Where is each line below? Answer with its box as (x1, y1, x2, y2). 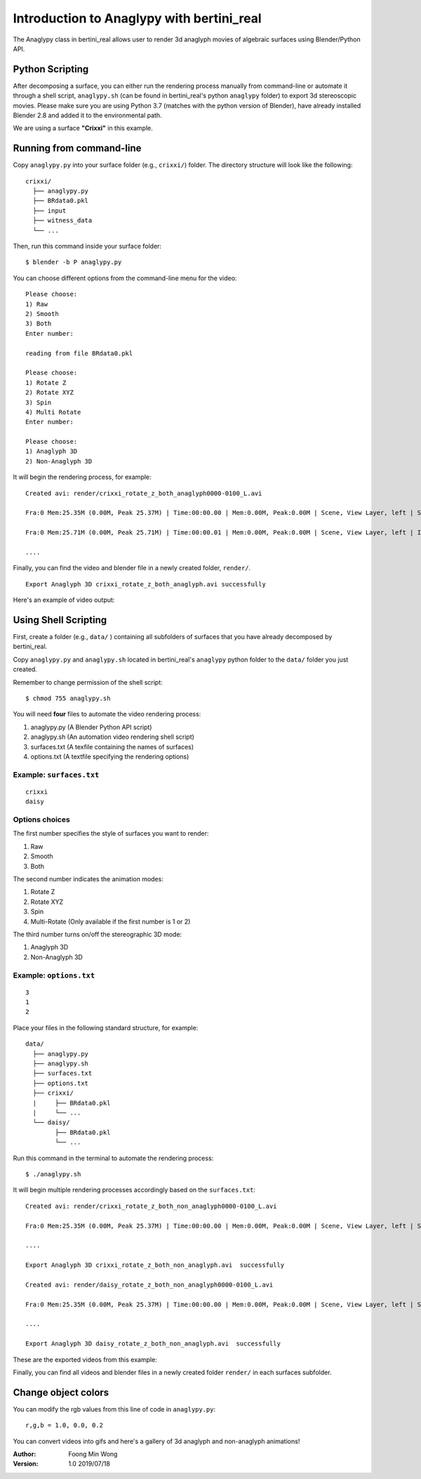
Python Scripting (13, 63, 89, 75)
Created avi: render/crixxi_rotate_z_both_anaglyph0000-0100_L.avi (25, 489, 262, 497)
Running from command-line (13, 143, 142, 155)
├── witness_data (32, 216, 93, 225)
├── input (32, 206, 67, 214)
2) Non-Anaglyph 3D (25, 457, 93, 465)
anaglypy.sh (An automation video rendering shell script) (30, 732, 194, 741)
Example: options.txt (13, 970, 95, 980)
